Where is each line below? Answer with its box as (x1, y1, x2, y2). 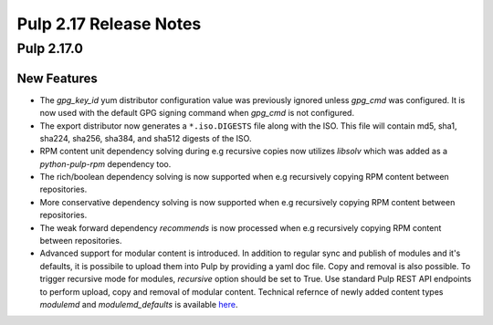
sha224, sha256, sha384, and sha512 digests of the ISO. (39, 132, 252, 143)
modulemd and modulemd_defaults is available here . (39, 299, 238, 309)
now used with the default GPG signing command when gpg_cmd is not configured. (39, 108, 355, 119)
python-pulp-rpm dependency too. (39, 158, 172, 169)
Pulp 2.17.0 (16, 40, 84, 57)
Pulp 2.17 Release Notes (16, 14, 202, 34)
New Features (16, 70, 98, 86)
